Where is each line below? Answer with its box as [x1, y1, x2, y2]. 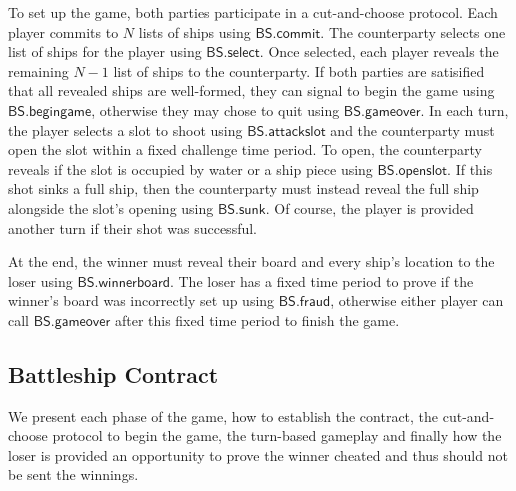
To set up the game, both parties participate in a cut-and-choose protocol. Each [8, 2, 498, 22]
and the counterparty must [330, 119, 495, 140]
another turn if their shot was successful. [8, 217, 258, 238]
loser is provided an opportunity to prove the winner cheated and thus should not [8, 444, 508, 465]
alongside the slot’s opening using [8, 197, 214, 218]
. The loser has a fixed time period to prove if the [169, 270, 474, 291]
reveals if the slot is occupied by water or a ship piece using [8, 158, 373, 179]
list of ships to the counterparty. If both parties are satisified [113, 60, 485, 81]
